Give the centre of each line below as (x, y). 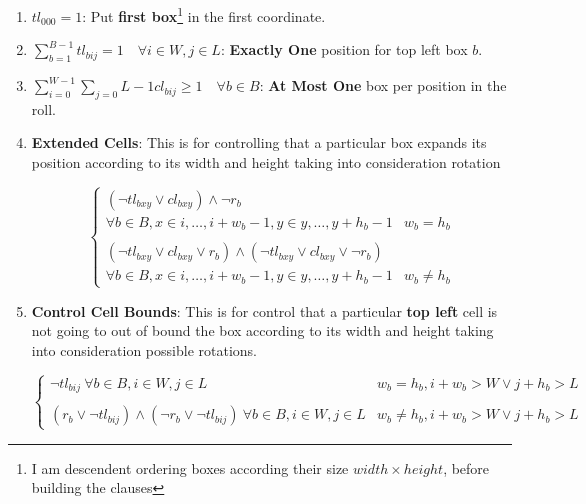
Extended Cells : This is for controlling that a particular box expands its (259, 142)
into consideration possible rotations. (144, 349)
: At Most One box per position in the (383, 85)
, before (466, 467)
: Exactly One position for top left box (344, 49)
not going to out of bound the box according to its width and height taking (262, 330)
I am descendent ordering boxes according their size (190, 467)
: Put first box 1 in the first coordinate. (204, 14)
